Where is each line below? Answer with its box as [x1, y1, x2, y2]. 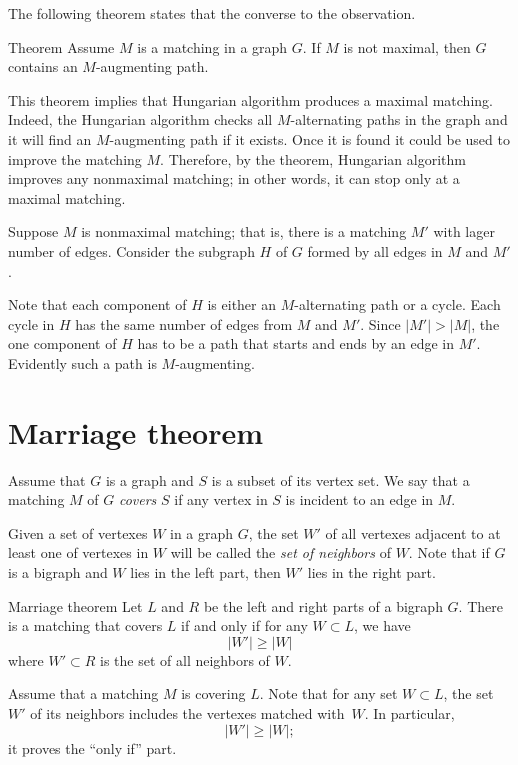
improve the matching [8, 148, 142, 169]
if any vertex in [174, 489, 268, 510]
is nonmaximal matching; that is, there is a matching [81, 221, 407, 242]
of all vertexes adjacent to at [325, 522, 501, 543]
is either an [207, 294, 277, 315]
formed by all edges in [307, 240, 443, 261]
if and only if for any [181, 615, 308, 636]
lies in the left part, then [130, 562, 281, 582]
